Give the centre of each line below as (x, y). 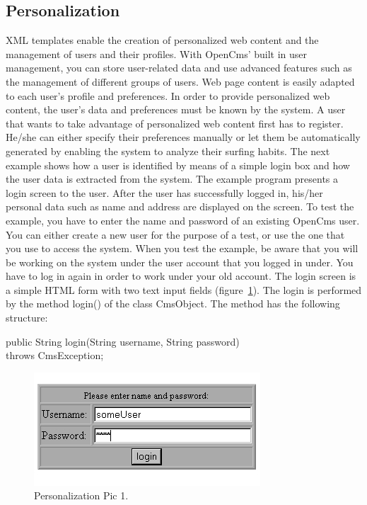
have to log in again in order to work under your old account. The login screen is (181, 276)
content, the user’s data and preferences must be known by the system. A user (176, 109)
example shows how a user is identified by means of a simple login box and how (178, 165)
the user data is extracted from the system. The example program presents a (172, 179)
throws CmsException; (55, 355)
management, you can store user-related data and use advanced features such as (179, 68)
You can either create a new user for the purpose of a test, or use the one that (175, 234)
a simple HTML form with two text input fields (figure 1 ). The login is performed (184, 289)
